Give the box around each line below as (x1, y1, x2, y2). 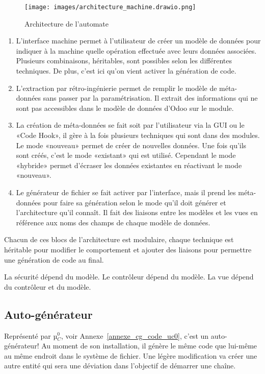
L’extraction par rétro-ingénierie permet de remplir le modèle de (16, 82, 217, 93)
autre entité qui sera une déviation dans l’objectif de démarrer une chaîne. (4, 360, 236, 371)
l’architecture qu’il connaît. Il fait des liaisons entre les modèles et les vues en (16, 207, 258, 218)
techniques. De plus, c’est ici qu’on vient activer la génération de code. (16, 65, 236, 76)
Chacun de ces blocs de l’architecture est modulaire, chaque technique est (4, 234, 234, 245)
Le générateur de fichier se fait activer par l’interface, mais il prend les (16, 186, 236, 197)
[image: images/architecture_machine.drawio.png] (24, 4, 196, 11)
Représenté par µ (4, 330, 58, 341)
